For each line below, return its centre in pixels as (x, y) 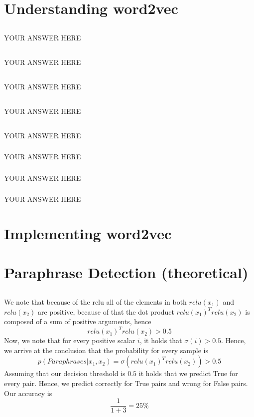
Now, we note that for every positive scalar (70, 340)
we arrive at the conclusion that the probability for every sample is (106, 350)
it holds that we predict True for (188, 373)
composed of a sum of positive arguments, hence (78, 321)
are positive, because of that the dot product (106, 311)
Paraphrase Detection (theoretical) (126, 272)
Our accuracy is (28, 393)
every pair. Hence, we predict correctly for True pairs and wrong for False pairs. (126, 383)
